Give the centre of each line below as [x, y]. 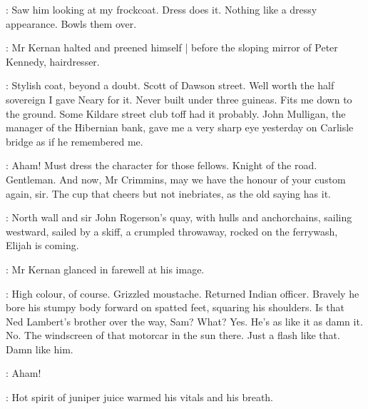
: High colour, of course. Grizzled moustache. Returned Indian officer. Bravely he [183, 293]
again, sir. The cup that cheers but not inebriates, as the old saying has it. [168, 193]
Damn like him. [40, 349]
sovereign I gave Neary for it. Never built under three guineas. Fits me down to [179, 99]
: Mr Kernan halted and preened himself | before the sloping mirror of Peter [172, 47]
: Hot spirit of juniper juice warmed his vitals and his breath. [140, 397]
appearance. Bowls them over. [71, 23]
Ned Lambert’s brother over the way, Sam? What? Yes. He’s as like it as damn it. [184, 321]
